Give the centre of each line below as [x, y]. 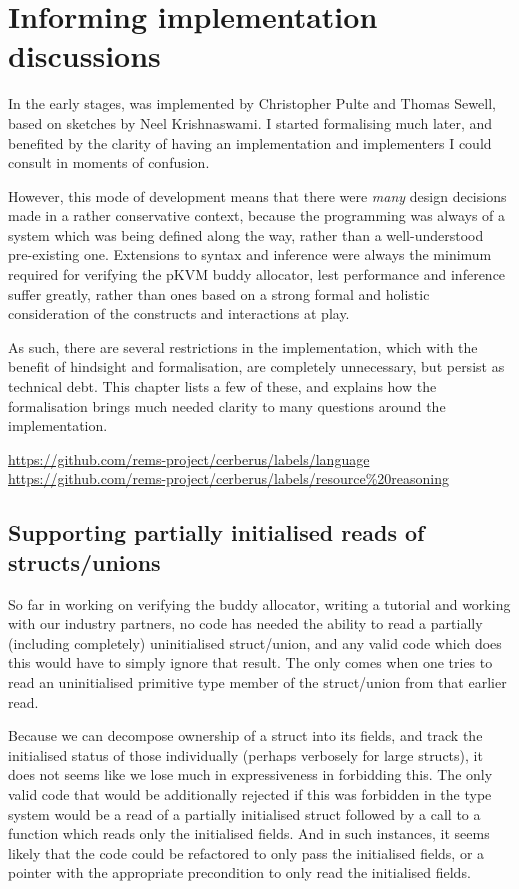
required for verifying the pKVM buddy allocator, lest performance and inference [257, 274]
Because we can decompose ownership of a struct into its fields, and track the [245, 735]
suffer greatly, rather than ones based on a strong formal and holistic [219, 293]
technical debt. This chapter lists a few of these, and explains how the [222, 386]
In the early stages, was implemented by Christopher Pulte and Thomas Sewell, [252, 103]
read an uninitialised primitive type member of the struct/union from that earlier [257, 681]
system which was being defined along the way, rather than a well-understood [246, 234]
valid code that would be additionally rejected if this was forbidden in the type [250, 793]
